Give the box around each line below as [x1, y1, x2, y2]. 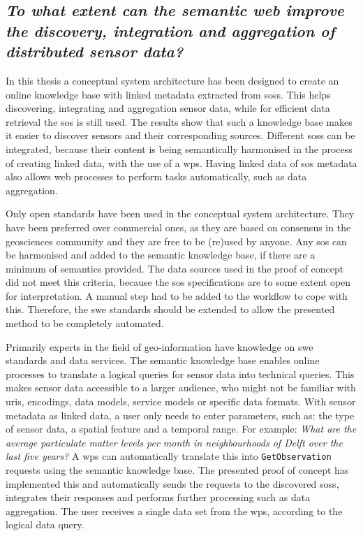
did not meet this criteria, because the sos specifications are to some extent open [6, 275, 351, 289]
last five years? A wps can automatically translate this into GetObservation [6, 449, 332, 463]
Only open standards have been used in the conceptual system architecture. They [6, 206, 355, 221]
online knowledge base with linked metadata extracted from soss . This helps [6, 87, 331, 101]
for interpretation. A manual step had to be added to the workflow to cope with [6, 288, 348, 303]
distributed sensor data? [6, 41, 184, 62]
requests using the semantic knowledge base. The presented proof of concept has [6, 463, 349, 477]
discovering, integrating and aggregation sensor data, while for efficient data [6, 101, 330, 115]
